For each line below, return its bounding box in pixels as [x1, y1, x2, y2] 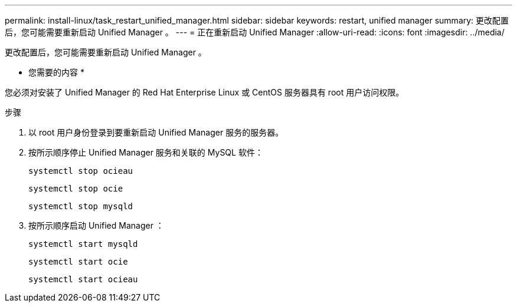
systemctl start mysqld [28, 239, 138, 249]
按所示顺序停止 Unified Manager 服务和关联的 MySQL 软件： [28, 147, 263, 157]
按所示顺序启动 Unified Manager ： [28, 220, 164, 230]
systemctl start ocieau [28, 275, 138, 284]
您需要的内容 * [28, 67, 84, 77]
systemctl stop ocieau [28, 166, 133, 176]
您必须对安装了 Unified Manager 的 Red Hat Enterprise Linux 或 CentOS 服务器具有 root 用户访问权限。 [5, 87, 404, 97]
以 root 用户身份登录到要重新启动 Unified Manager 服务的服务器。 [28, 127, 284, 137]
